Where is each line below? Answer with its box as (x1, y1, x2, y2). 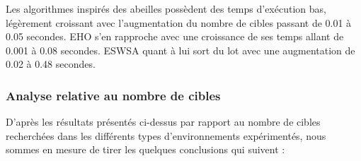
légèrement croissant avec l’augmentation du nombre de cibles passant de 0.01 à (6, 15, 352, 30)
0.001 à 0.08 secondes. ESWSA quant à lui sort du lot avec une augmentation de (6, 42, 355, 57)
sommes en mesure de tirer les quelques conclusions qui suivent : (6, 142, 285, 157)
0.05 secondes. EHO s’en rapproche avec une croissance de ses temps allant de (6, 29, 344, 44)
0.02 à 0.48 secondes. (6, 56, 96, 71)
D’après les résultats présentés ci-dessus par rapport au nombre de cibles (6, 114, 321, 129)
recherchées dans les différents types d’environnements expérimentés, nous (6, 128, 326, 143)
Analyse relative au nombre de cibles (6, 86, 221, 104)
